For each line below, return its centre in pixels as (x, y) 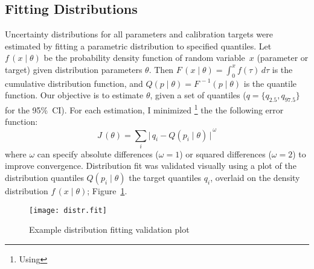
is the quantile (270, 83)
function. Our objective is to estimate (74, 95)
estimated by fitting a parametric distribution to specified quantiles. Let (138, 46)
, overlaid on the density (255, 178)
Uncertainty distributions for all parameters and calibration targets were (139, 34)
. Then (161, 69)
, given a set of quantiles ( (198, 95)
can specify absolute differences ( (98, 153)
